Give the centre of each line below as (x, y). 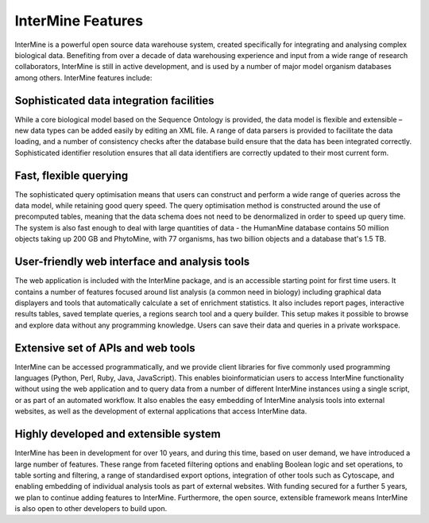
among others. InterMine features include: (83, 77)
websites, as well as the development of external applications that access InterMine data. (161, 411)
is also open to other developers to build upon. (91, 509)
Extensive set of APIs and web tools (105, 348)
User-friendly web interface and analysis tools (132, 262)
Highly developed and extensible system (118, 434)
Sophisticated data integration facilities (114, 101)
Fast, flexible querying (71, 175)
